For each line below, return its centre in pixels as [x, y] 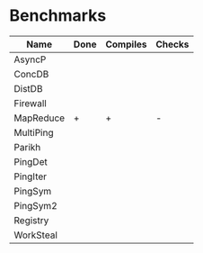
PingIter [31, 176]
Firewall [30, 103]
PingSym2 [36, 205]
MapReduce [40, 118]
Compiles [126, 44]
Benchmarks [58, 16]
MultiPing [34, 132]
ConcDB [31, 74]
